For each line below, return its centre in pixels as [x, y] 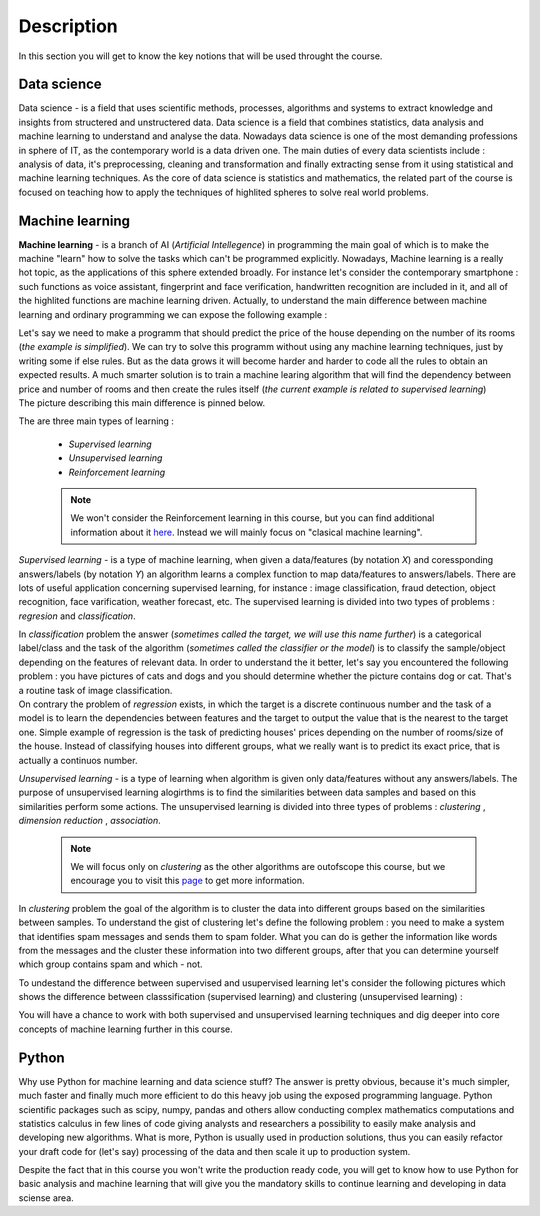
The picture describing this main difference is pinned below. [142, 403]
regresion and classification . [77, 616]
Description [68, 26]
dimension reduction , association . [90, 821]
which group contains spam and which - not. [111, 964]
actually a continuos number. [78, 760]
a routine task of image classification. [95, 690]
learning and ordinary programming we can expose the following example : [173, 314]
